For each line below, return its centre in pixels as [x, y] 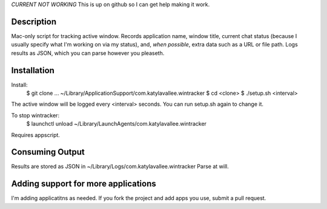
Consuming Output [48, 152]
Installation [33, 70]
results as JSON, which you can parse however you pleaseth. [88, 53]
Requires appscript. [36, 135]
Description [34, 21]
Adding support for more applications [84, 184]
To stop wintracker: [35, 115]
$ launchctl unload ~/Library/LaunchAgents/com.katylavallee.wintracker [117, 124]
